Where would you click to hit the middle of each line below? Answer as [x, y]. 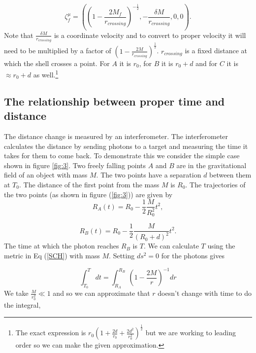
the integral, [22, 305]
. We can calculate [171, 246]
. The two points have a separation [149, 175]
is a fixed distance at [216, 51]
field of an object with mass [46, 175]
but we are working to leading [191, 333]
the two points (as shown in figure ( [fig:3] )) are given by [88, 194]
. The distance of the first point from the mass [89, 185]
